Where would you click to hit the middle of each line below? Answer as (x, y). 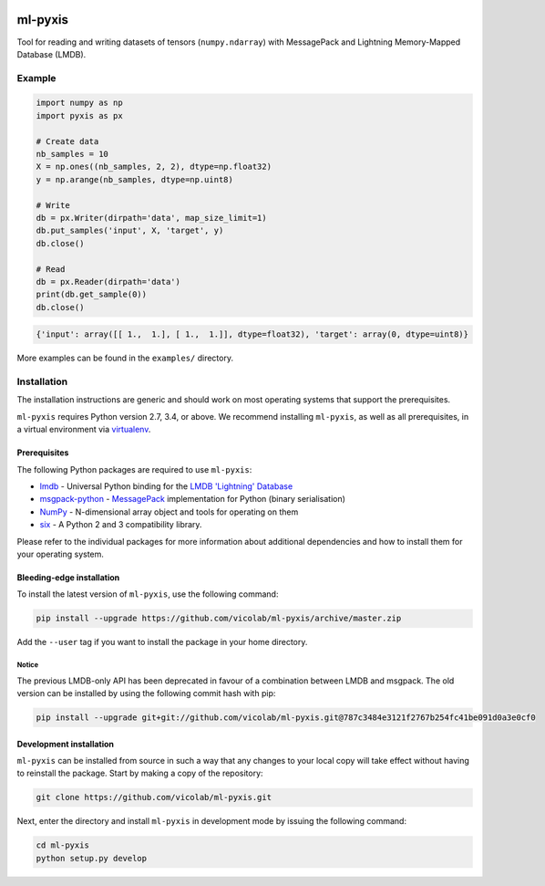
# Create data (67, 141)
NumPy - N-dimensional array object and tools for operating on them (169, 512)
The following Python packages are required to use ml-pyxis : (134, 469)
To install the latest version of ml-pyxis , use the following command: (148, 594)
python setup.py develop (92, 858)
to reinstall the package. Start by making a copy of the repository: (140, 773)
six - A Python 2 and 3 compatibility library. (121, 525)
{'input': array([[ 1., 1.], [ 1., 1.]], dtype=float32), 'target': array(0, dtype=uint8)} (252, 334)
